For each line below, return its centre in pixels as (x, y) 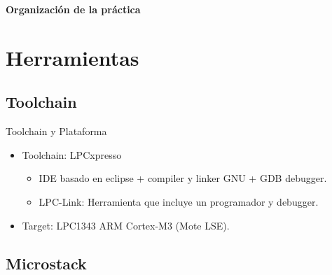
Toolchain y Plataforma (56, 131)
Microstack (46, 263)
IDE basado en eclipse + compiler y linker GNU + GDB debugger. (183, 178)
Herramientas (72, 57)
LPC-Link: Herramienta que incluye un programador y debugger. (179, 201)
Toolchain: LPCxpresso (72, 154)
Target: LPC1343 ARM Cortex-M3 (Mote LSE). (126, 225)
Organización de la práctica (73, 9)
